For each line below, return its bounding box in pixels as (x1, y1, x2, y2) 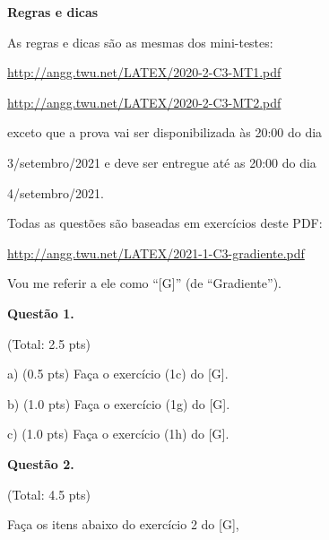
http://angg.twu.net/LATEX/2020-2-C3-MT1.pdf (7, 63, 281, 82)
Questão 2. (7, 454, 74, 473)
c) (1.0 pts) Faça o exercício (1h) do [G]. (7, 424, 229, 443)
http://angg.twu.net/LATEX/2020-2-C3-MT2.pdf (7, 92, 281, 111)
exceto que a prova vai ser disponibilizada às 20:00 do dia (7, 123, 323, 142)
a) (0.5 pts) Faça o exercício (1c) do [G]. (7, 364, 229, 383)
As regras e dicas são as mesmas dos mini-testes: (7, 32, 273, 51)
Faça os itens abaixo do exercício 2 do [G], (7, 515, 239, 534)
